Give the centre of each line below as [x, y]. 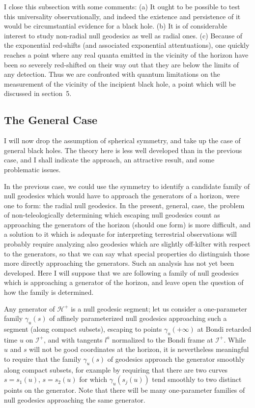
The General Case [51, 120]
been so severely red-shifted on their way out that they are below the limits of [121, 64]
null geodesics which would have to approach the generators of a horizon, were [122, 196]
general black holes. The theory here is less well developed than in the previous [123, 150]
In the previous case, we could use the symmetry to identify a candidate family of [127, 186]
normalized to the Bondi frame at [163, 339]
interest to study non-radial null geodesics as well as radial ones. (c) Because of [123, 35]
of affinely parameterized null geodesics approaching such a [138, 318]
